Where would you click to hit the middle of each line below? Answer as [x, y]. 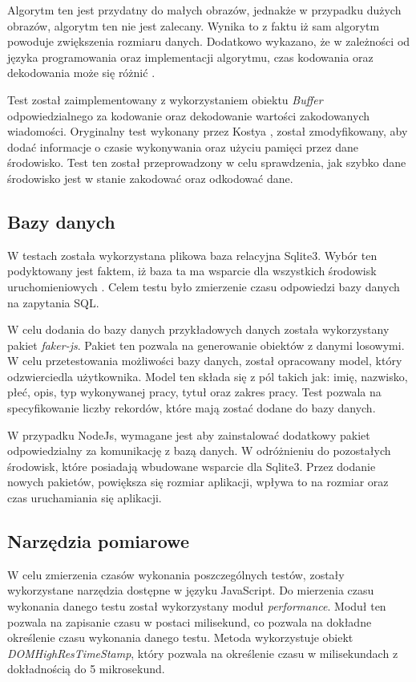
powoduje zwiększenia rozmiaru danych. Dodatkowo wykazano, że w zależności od [209, 41]
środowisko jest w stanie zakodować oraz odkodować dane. [150, 178]
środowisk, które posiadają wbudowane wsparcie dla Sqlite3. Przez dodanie [192, 466]
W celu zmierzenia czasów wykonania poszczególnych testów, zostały [176, 574]
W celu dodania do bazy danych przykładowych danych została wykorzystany [198, 329]
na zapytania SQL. [53, 302]
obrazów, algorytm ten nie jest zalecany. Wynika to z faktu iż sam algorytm [194, 25]
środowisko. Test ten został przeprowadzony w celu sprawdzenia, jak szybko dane [207, 162]
